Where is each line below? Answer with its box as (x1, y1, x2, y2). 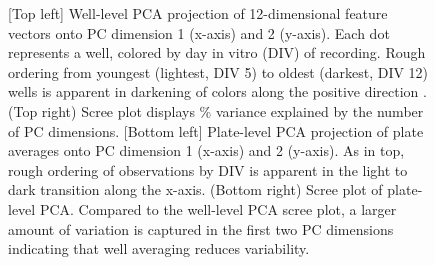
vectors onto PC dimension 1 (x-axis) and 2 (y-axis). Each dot (8, 22, 390, 43)
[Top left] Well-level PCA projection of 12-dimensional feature (8, 3, 388, 23)
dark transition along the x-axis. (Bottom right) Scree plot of (8, 179, 383, 200)
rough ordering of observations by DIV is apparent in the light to (8, 159, 408, 180)
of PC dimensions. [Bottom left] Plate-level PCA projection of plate (8, 120, 424, 141)
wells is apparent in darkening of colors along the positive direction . (8, 81, 427, 102)
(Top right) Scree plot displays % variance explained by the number (8, 100, 424, 121)
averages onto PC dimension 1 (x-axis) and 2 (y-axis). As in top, (8, 140, 405, 161)
